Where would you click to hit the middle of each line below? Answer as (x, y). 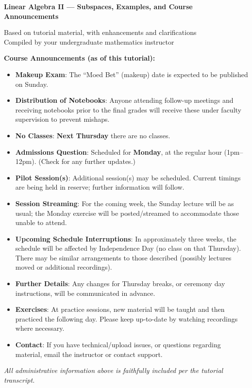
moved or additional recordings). (64, 267)
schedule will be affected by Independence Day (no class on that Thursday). (128, 248)
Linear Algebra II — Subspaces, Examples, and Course (98, 6)
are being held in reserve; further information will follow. (100, 187)
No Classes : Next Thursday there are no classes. (93, 135)
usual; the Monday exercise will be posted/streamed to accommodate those (127, 213)
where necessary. (40, 328)
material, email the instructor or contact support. (89, 354)
